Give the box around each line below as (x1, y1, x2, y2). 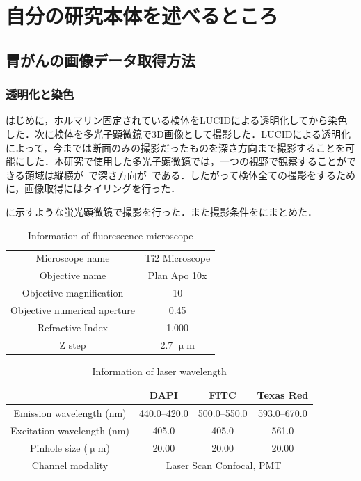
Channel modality (31, 457, 109, 472)
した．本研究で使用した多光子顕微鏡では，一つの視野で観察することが (24, 154, 346, 168)
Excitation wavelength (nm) (10, 423, 129, 437)
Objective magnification (22, 285, 124, 300)
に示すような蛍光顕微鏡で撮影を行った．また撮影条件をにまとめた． (6, 204, 317, 219)
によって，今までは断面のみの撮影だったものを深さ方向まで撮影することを (6, 140, 345, 155)
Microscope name (35, 251, 110, 265)
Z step (59, 337, 86, 352)
